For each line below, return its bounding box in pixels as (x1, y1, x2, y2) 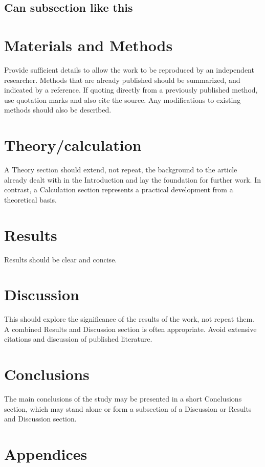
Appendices (4, 443, 87, 464)
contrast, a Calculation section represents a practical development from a (4, 184, 233, 195)
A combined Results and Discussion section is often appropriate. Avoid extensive (4, 323, 257, 334)
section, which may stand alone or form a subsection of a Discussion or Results (4, 403, 252, 414)
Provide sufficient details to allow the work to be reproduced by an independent (4, 64, 254, 75)
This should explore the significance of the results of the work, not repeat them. (4, 314, 254, 324)
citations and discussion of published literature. (4, 333, 152, 344)
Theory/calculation (4, 135, 142, 155)
